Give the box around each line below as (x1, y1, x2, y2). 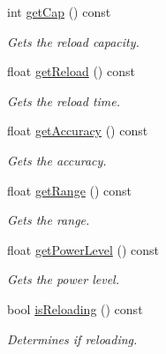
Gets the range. (7, 211, 90, 229)
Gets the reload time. (7, 91, 121, 110)
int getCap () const (7, 3, 111, 20)
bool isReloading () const (7, 299, 143, 318)
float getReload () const (7, 62, 135, 81)
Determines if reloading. (7, 329, 138, 348)
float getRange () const (7, 181, 132, 199)
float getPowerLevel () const (7, 240, 159, 258)
